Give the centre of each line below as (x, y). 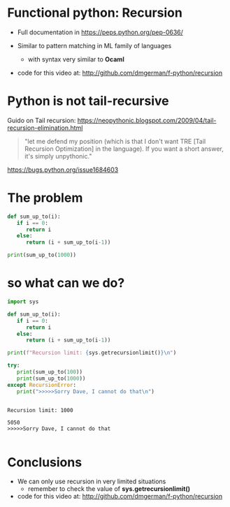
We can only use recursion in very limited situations (92, 482)
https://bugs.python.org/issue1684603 (63, 170)
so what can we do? (66, 283)
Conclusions (45, 462)
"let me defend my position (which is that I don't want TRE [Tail (115, 141)
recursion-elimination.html (45, 128)
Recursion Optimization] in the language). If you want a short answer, (124, 149)
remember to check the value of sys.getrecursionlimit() (109, 489)
